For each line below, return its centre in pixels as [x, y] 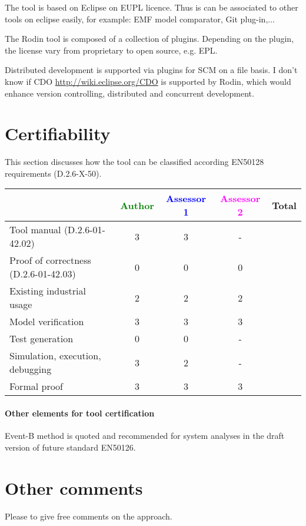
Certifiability [58, 133]
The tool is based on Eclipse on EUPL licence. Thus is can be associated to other [152, 7]
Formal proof [36, 386]
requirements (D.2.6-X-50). [53, 173]
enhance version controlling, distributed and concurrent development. [129, 93]
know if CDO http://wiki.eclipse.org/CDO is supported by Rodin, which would [148, 81]
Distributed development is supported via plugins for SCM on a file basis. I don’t [151, 70]
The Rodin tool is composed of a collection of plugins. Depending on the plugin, [149, 39]
